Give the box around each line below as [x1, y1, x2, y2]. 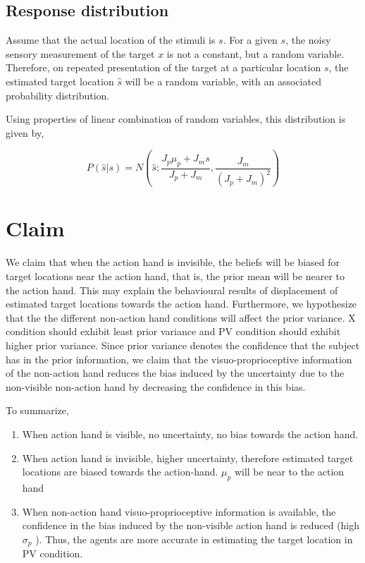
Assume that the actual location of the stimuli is [6, 32, 216, 47]
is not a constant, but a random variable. [166, 46, 345, 61]
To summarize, [6, 403, 69, 418]
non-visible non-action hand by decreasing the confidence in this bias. [6, 379, 306, 394]
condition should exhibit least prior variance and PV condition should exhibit [6, 324, 341, 339]
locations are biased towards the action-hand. [22, 464, 218, 479]
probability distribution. [6, 87, 110, 102]
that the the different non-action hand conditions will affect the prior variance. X [6, 310, 356, 325]
